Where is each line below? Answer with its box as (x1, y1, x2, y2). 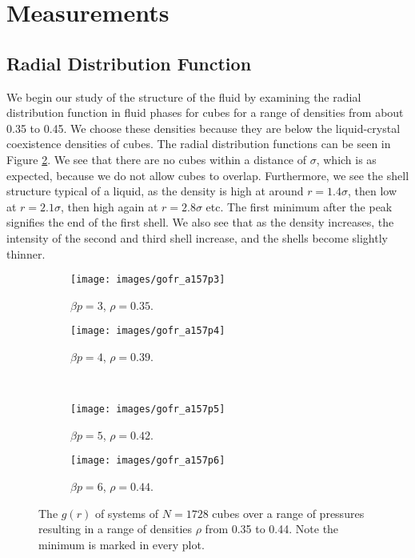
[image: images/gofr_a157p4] (70, 325, 225, 337)
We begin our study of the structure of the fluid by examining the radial (6, 88, 361, 105)
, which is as (316, 151, 377, 167)
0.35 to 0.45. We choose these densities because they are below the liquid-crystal (6, 119, 401, 136)
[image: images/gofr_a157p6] (70, 455, 225, 467)
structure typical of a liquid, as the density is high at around (6, 183, 304, 199)
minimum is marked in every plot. (38, 536, 205, 552)
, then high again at (61, 198, 158, 215)
